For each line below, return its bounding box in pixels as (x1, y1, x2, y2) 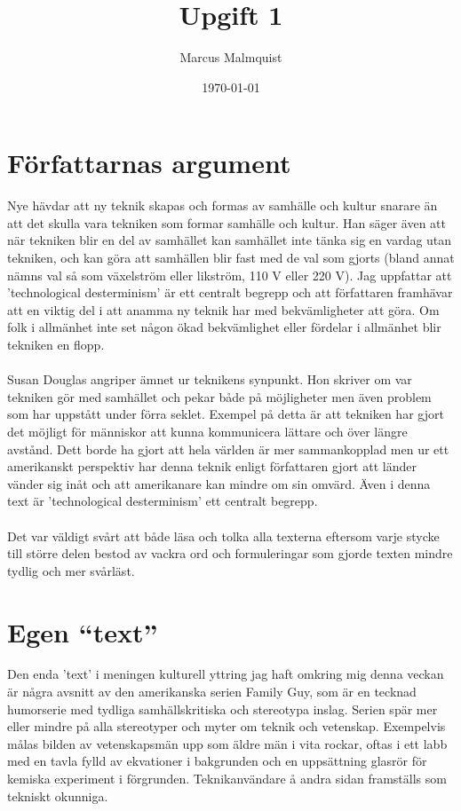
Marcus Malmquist (179, 48, 282, 67)
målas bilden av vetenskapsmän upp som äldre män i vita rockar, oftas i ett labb (7, 734, 448, 752)
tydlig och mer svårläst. (7, 561, 135, 579)
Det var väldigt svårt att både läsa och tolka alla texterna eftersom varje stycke (7, 526, 440, 545)
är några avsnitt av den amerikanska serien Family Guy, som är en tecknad (7, 682, 417, 701)
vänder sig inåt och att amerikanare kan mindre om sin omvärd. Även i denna (7, 474, 431, 492)
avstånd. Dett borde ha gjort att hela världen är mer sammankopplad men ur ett (7, 439, 449, 458)
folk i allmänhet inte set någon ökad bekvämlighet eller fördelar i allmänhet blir (7, 318, 441, 336)
